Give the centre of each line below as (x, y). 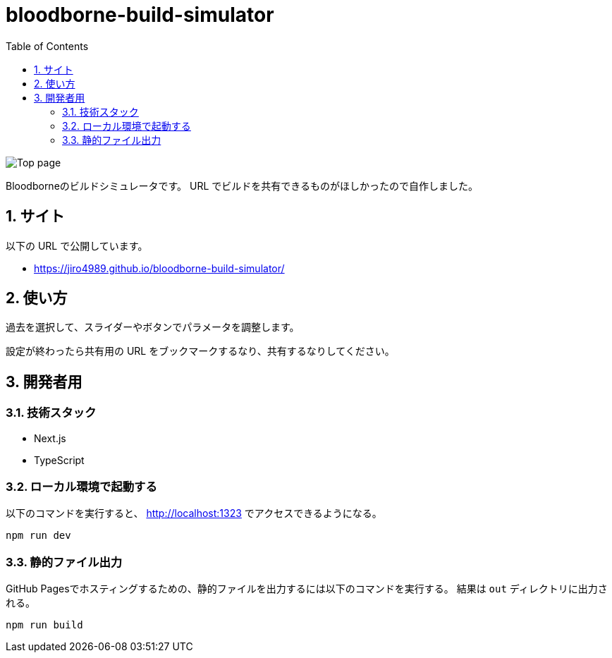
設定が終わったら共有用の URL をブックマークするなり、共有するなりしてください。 (200, 351)
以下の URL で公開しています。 (77, 245)
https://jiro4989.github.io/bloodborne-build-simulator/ (159, 268)
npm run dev (38, 536)
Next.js (50, 438)
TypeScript (59, 460)
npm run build (44, 625)
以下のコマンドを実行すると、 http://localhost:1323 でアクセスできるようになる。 (194, 513)
